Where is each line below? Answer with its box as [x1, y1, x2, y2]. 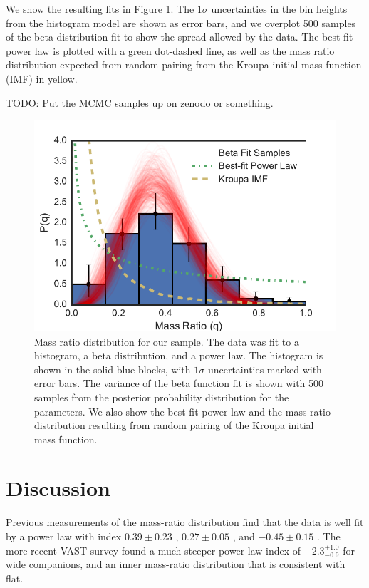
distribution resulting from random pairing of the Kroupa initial [34, 418, 314, 433]
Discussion [6, 473, 110, 502]
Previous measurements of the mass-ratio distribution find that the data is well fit [6, 515, 364, 530]
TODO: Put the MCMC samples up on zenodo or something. [6, 95, 274, 110]
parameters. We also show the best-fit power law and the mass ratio [34, 403, 331, 418]
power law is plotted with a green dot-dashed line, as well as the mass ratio [6, 43, 335, 58]
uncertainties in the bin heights [211, 1, 348, 16]
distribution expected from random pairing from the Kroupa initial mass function [6, 57, 362, 72]
